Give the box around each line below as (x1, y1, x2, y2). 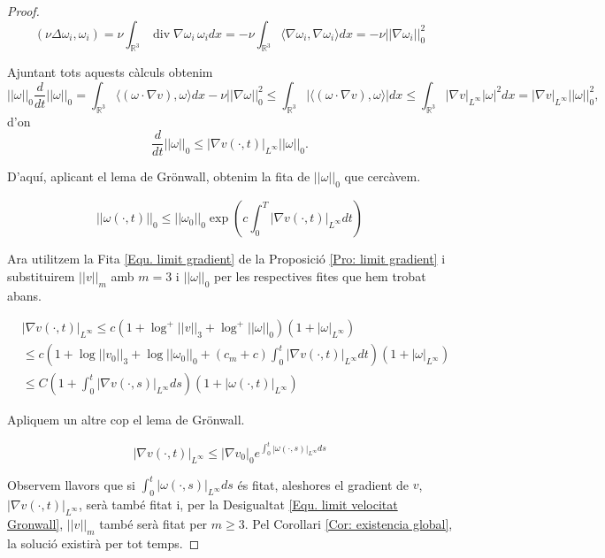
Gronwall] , (7, 514, 64, 532)
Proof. (7, 2, 40, 19)
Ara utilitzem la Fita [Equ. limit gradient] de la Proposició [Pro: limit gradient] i (7, 249, 446, 268)
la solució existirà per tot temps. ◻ (7, 533, 200, 552)
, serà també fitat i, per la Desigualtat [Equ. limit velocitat (78, 495, 398, 514)
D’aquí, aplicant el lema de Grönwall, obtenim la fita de (7, 167, 310, 186)
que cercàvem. (344, 167, 421, 186)
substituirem (7, 266, 75, 285)
